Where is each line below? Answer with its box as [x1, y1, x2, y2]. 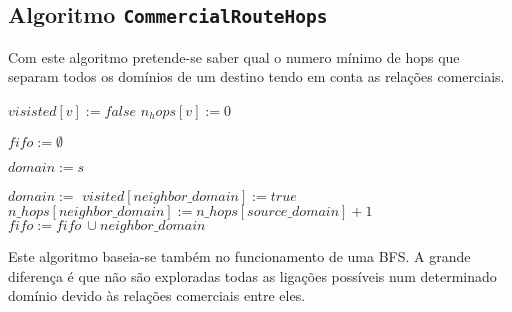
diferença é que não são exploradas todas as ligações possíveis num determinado [8, 265, 497, 286]
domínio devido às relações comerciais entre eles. [8, 285, 306, 306]
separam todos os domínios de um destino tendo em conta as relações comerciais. [8, 66, 505, 87]
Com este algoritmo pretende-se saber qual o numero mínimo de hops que [8, 46, 460, 67]
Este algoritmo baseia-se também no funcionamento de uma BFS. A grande [8, 246, 471, 267]
